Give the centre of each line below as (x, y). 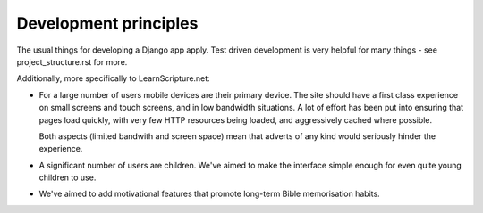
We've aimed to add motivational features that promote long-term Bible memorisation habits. (209, 194)
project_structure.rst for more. (72, 61)
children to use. (68, 177)
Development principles (107, 23)
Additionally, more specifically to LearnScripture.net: (113, 78)
